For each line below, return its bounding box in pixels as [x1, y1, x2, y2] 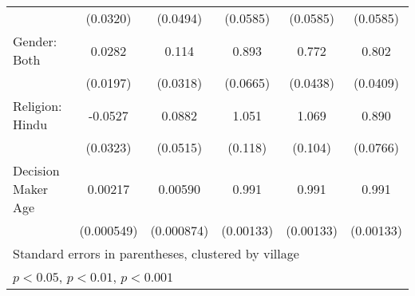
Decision [13, 161, 60, 180]
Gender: [13, 32, 57, 50]
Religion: [13, 97, 62, 115]
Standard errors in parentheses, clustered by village [13, 244, 299, 262]
